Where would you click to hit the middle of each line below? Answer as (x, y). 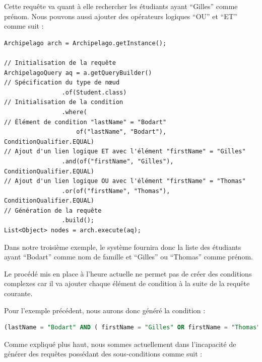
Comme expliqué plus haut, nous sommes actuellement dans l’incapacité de (120, 344)
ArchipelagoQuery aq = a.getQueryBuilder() (78, 73)
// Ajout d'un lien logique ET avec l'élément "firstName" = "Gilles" (125, 152)
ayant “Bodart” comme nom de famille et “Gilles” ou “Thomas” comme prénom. (128, 257)
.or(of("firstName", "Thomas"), (116, 191)
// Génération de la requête (53, 210)
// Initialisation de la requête (60, 63)
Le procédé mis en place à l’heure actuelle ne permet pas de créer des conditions (128, 273)
